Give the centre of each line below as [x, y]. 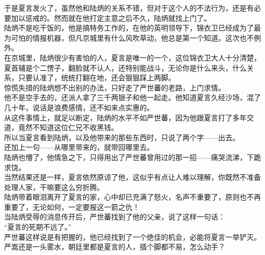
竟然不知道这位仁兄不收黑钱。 [68, 127]
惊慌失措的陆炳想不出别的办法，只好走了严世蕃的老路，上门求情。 [115, 87]
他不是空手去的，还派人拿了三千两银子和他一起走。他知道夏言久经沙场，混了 [132, 97]
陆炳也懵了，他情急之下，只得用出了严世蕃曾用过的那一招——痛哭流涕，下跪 [132, 157]
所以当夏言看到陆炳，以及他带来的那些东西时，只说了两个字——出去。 [122, 137]
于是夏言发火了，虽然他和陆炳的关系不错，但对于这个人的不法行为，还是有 [129, 8]
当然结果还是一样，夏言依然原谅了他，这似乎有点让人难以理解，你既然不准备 [132, 177]
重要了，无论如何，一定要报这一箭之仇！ [72, 206]
